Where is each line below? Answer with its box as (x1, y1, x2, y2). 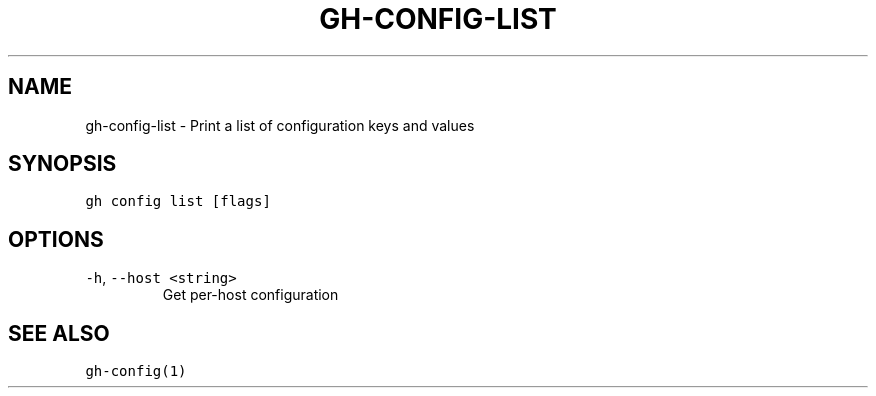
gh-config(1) (85, 363, 187, 380)
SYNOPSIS (8, 151, 117, 177)
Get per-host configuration (162, 286, 339, 304)
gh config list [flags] (85, 193, 271, 210)
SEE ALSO (8, 320, 110, 346)
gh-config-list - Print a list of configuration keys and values (85, 116, 475, 134)
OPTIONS (8, 226, 104, 252)
